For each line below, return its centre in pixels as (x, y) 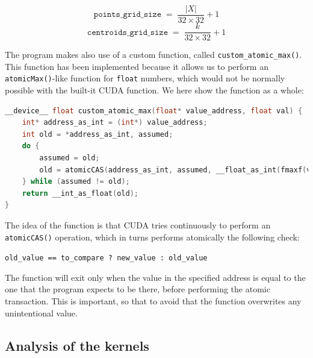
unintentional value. (41, 312)
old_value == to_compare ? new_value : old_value (106, 258)
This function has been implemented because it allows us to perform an (137, 66)
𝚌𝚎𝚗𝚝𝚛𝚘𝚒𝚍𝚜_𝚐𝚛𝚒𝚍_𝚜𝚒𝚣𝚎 (128, 32)
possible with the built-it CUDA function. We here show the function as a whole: (154, 90)
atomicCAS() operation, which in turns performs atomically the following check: (152, 237)
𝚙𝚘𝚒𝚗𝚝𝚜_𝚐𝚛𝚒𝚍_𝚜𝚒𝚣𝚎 (128, 15)
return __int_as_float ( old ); (80, 193)
